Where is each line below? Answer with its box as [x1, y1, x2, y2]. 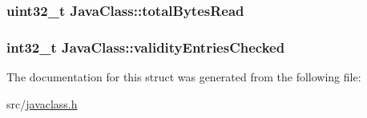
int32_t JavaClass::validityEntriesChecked [6, 37, 285, 57]
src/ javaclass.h [6, 95, 78, 112]
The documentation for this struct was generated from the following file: [6, 69, 361, 85]
